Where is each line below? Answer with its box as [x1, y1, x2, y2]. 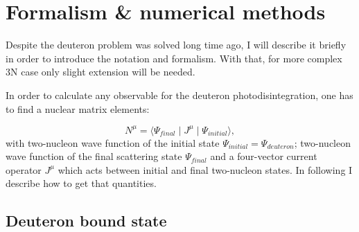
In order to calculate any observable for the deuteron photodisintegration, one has [6, 87, 353, 102]
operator [6, 162, 42, 177]
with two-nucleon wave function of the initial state [6, 135, 220, 150]
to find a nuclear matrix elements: [6, 101, 150, 116]
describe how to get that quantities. [6, 176, 157, 190]
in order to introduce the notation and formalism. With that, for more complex [6, 51, 342, 65]
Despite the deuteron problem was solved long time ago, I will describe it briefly [6, 37, 347, 52]
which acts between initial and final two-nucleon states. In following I [58, 162, 353, 177]
